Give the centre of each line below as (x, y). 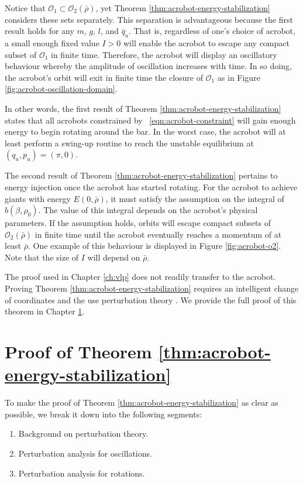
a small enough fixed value (52, 42)
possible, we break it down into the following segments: (104, 414)
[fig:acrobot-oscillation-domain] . (61, 89)
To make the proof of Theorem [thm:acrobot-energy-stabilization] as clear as (142, 402)
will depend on (114, 257)
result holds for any (39, 31)
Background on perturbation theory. (83, 434)
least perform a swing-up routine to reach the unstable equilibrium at (129, 143)
